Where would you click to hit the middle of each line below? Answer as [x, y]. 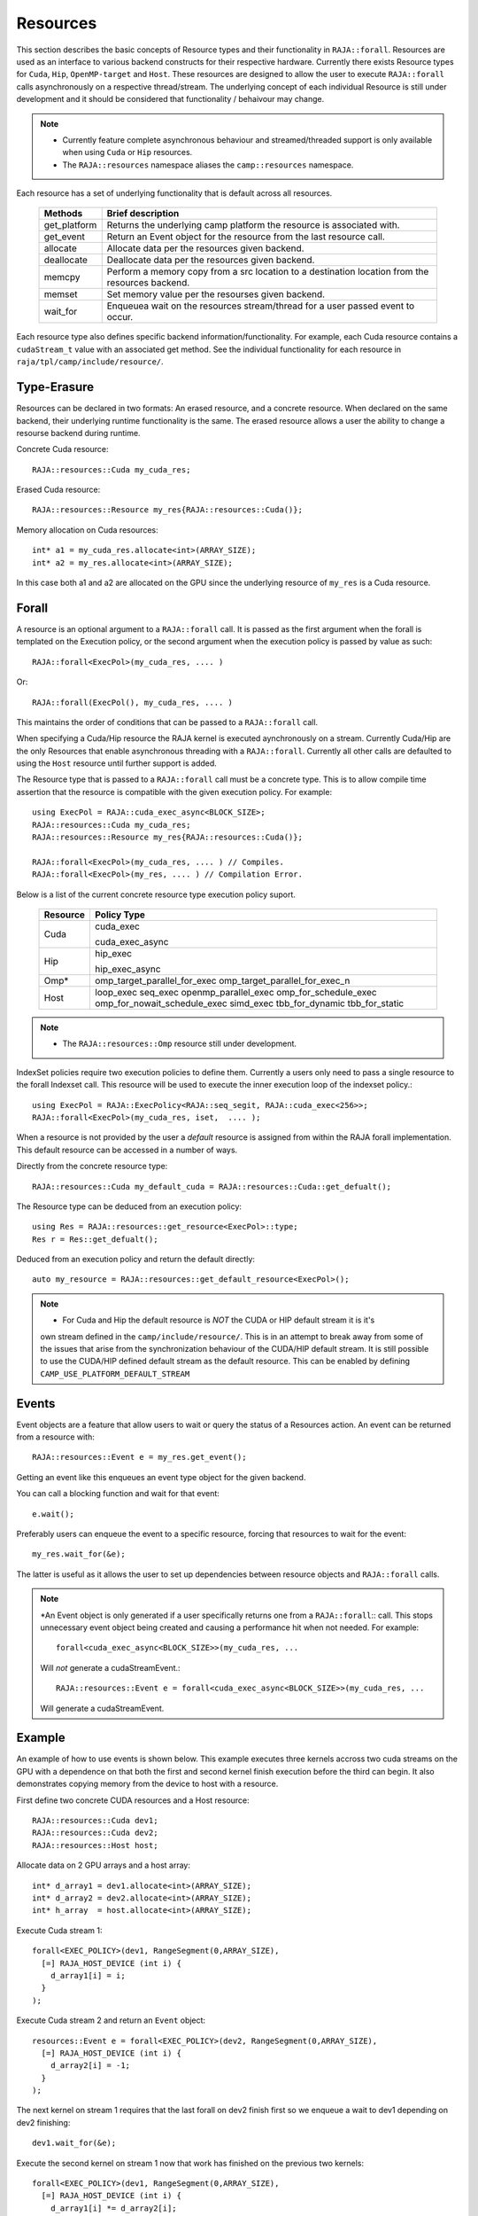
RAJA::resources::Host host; [95, 1845]
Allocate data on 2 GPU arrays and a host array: [103, 1865]
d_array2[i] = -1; [90, 2066]
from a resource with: [55, 1437]
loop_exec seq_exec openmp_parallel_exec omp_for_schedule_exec [235, 992]
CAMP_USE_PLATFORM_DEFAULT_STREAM [115, 1373]
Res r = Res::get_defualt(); [95, 1239]
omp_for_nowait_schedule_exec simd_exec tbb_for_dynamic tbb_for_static [249, 1003]
